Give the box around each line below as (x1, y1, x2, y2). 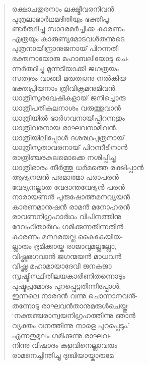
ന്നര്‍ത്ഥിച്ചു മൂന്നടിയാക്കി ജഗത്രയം (12, 63, 119, 73)
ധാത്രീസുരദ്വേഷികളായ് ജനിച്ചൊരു (12, 92, 126, 103)
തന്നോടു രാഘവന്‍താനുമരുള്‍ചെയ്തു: (12, 300, 129, 310)
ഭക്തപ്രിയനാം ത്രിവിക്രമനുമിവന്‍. (12, 82, 117, 93)
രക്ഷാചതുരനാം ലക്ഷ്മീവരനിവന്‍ (12, 4, 114, 14)
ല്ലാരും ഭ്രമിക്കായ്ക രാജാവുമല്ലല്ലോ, (12, 241, 117, 251)
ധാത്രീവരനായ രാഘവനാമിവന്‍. (12, 122, 118, 133)
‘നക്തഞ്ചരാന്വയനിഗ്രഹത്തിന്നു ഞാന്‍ (12, 310, 136, 321)
